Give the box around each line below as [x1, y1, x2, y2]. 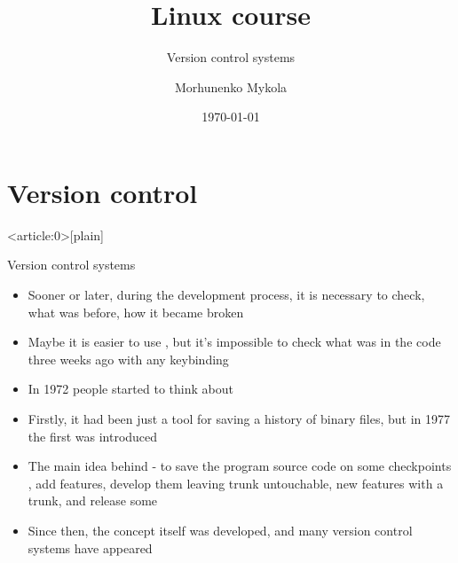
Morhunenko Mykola [174, 77, 288, 96]
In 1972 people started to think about [28, 379, 233, 398]
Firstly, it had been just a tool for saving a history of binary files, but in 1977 [28, 410, 451, 427]
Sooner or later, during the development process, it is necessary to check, [28, 285, 425, 304]
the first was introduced [28, 426, 158, 445]
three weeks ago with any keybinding [28, 349, 229, 368]
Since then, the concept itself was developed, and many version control [28, 520, 413, 539]
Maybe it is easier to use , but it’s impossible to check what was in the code [28, 332, 441, 351]
